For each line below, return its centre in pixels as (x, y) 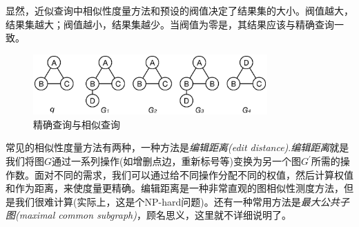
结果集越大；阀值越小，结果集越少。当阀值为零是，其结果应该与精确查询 (170, 24)
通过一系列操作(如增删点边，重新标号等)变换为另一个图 (176, 161)
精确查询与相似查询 (77, 124)
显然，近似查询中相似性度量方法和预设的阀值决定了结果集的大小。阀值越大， (179, 10)
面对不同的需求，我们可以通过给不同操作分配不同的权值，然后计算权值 (194, 174)
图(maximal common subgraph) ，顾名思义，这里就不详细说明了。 (148, 215)
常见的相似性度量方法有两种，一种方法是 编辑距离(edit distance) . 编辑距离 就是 (177, 147)
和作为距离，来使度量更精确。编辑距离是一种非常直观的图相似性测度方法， (175, 188)
